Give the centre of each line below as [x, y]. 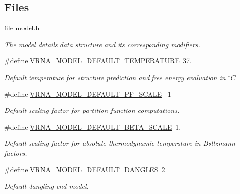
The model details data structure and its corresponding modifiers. [102, 44]
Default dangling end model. [46, 186]
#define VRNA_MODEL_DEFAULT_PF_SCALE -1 [88, 94]
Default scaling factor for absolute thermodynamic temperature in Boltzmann [120, 143]
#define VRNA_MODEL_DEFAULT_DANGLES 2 [85, 169]
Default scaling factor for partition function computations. [92, 110]
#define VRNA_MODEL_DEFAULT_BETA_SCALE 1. [93, 126]
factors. [16, 152]
